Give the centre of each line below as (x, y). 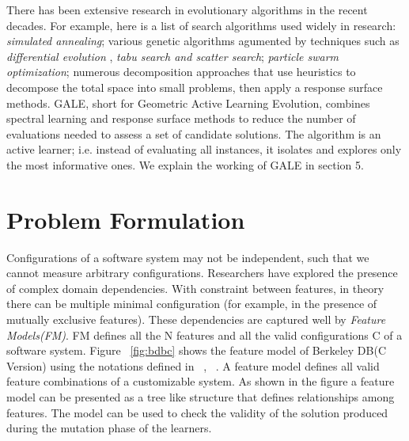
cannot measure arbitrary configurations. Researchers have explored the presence (202, 273)
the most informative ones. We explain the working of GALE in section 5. (185, 164)
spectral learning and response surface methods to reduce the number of (181, 118)
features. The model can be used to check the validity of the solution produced (197, 412)
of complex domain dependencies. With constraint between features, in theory (195, 288)
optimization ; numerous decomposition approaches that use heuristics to (181, 72)
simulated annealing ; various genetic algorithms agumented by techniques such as (203, 41)
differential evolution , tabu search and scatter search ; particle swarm (173, 56)
